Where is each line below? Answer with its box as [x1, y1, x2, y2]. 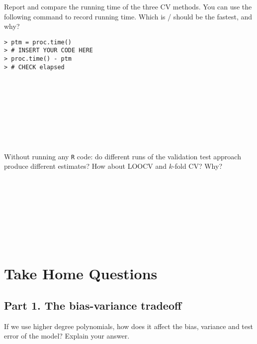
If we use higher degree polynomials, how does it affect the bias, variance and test [4, 321, 253, 331]
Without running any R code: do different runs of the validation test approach [4, 151, 241, 161]
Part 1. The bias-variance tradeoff [4, 297, 182, 313]
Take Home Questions [4, 263, 158, 284]
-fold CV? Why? [172, 161, 222, 171]
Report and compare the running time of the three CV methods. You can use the [4, 1, 252, 11]
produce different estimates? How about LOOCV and [4, 161, 167, 171]
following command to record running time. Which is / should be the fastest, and [4, 11, 252, 21]
